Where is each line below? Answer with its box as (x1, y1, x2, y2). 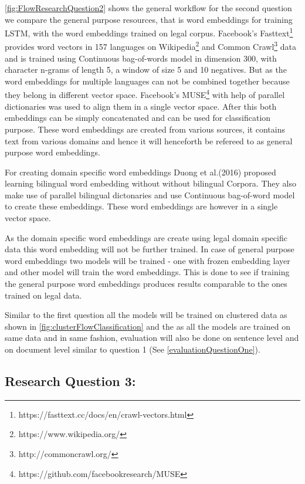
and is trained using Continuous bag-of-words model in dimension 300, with (5, 52, 277, 64)
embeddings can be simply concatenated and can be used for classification (5, 111, 271, 124)
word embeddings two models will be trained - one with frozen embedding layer (5, 254, 290, 266)
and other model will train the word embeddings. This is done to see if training (5, 266, 290, 278)
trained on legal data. (5, 289, 82, 301)
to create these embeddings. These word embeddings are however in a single (5, 200, 278, 212)
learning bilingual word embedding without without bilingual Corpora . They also (5, 177, 296, 189)
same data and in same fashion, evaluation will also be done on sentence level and (5, 331, 299, 344)
